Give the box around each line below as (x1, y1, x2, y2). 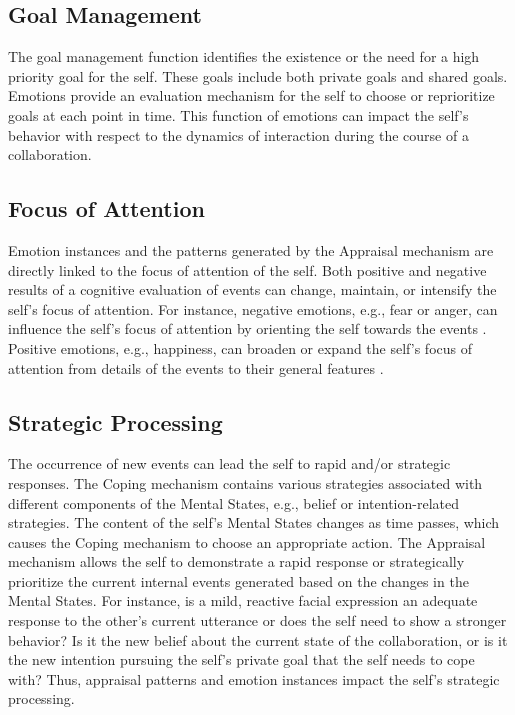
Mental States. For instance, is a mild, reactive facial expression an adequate (8, 590, 478, 611)
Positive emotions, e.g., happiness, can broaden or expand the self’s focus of (8, 337, 472, 358)
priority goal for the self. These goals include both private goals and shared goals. (8, 65, 508, 86)
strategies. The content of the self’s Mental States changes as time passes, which (8, 512, 500, 533)
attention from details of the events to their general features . (8, 357, 384, 378)
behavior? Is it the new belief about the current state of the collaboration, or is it (8, 629, 508, 650)
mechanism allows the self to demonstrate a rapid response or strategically (8, 551, 465, 572)
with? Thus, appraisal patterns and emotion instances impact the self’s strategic (8, 668, 500, 689)
